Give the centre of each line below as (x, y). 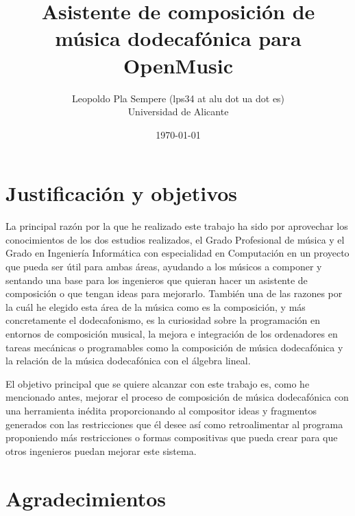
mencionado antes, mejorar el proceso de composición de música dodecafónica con (177, 397)
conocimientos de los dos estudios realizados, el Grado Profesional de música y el (175, 239)
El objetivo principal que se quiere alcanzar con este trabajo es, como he (158, 383)
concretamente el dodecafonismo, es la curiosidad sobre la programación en (163, 320)
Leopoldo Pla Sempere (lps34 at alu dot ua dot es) (178, 98)
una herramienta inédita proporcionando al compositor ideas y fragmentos (161, 410)
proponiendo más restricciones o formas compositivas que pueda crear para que (172, 437)
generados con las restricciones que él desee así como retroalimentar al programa (174, 424)
